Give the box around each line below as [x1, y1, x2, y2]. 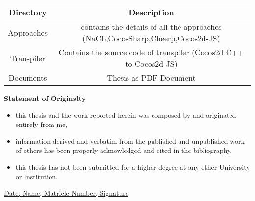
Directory [8, 6, 47, 18]
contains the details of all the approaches [81, 21, 222, 32]
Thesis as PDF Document [107, 72, 196, 83]
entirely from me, [15, 119, 68, 129]
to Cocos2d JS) [125, 58, 178, 69]
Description [128, 6, 174, 18]
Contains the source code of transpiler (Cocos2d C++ [58, 47, 244, 58]
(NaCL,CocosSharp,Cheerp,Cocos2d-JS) [82, 32, 220, 44]
